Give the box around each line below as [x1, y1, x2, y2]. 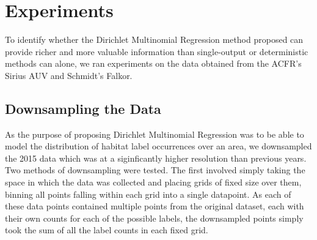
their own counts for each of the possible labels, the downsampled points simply [5, 211, 304, 224]
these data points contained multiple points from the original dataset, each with [5, 200, 304, 212]
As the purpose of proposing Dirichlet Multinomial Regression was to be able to [5, 127, 304, 140]
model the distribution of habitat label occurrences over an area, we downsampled [5, 140, 312, 152]
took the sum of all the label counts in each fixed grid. [5, 223, 208, 236]
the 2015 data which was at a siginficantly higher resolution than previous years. [5, 151, 307, 164]
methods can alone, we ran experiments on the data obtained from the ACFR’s [5, 57, 302, 70]
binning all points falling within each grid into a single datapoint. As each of [5, 187, 291, 200]
